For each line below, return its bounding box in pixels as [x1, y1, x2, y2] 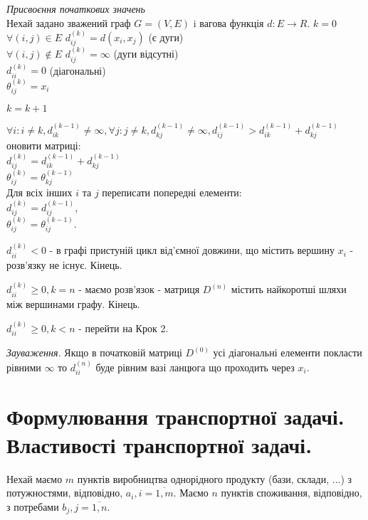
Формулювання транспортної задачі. [6, 402, 345, 431]
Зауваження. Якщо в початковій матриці [6, 345, 182, 360]
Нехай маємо [6, 471, 63, 486]
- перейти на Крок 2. [78, 320, 169, 335]
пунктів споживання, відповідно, [221, 485, 362, 500]
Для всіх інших [6, 185, 73, 200]
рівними [6, 359, 41, 374]
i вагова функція [193, 15, 264, 30]
